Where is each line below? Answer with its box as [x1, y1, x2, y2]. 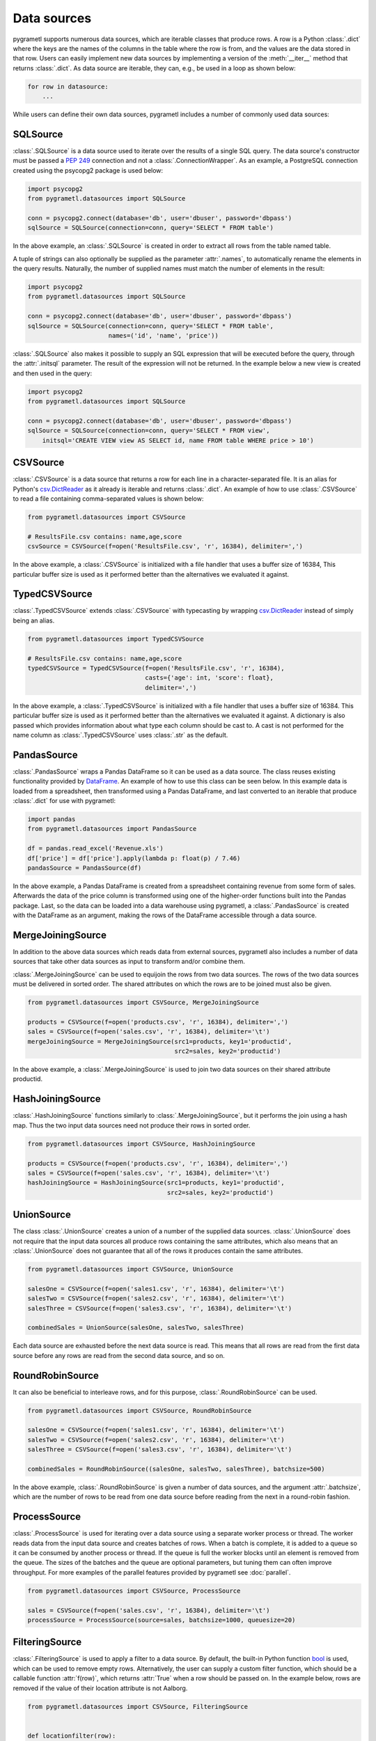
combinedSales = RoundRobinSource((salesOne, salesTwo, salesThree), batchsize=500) [27, 1465, 325, 1473]
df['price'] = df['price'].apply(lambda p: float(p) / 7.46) [27, 854, 241, 862]
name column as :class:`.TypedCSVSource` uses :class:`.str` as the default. [13, 731, 228, 739]
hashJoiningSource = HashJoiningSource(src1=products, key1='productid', [27, 1179, 285, 1187]
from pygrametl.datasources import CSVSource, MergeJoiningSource [27, 999, 259, 1006]
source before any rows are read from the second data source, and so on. [13, 1351, 226, 1359]
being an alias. [13, 616, 55, 625]
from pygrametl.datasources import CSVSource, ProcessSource [27, 1586, 241, 1595]
